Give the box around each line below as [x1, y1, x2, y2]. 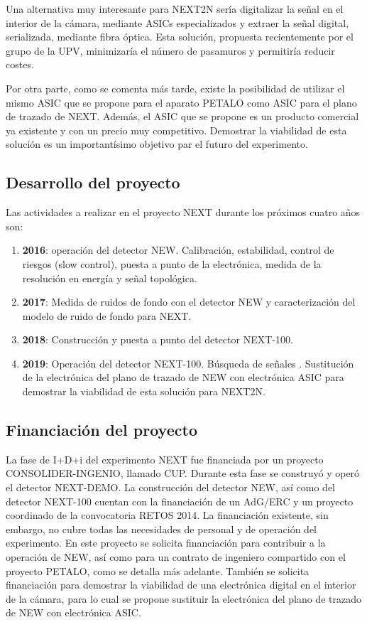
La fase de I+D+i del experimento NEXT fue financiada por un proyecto [6, 451, 324, 466]
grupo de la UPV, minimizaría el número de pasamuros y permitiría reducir [6, 43, 335, 58]
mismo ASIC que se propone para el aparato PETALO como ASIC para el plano [6, 95, 357, 109]
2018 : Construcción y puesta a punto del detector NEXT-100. [22, 332, 293, 347]
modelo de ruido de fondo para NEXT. [22, 308, 192, 323]
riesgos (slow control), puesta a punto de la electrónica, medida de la [22, 256, 322, 271]
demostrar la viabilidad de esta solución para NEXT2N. [22, 384, 265, 399]
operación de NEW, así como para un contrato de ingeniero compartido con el [6, 549, 346, 564]
